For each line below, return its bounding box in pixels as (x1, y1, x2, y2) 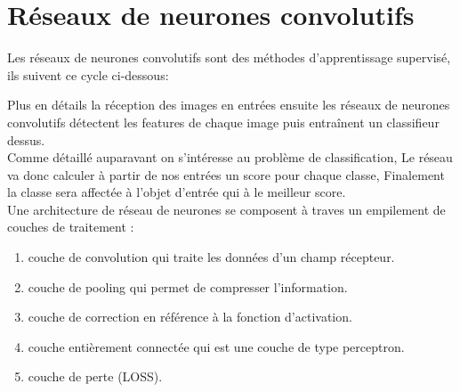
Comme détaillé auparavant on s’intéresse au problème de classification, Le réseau (7, 148, 453, 167)
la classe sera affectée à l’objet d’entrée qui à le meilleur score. (7, 183, 346, 201)
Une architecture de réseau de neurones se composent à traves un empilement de (7, 200, 446, 218)
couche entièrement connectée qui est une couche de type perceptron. (28, 337, 405, 355)
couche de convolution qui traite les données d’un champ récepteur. (28, 248, 395, 266)
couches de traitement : (7, 217, 134, 236)
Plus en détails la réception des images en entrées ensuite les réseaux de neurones (7, 95, 450, 114)
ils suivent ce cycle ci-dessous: (7, 65, 169, 84)
